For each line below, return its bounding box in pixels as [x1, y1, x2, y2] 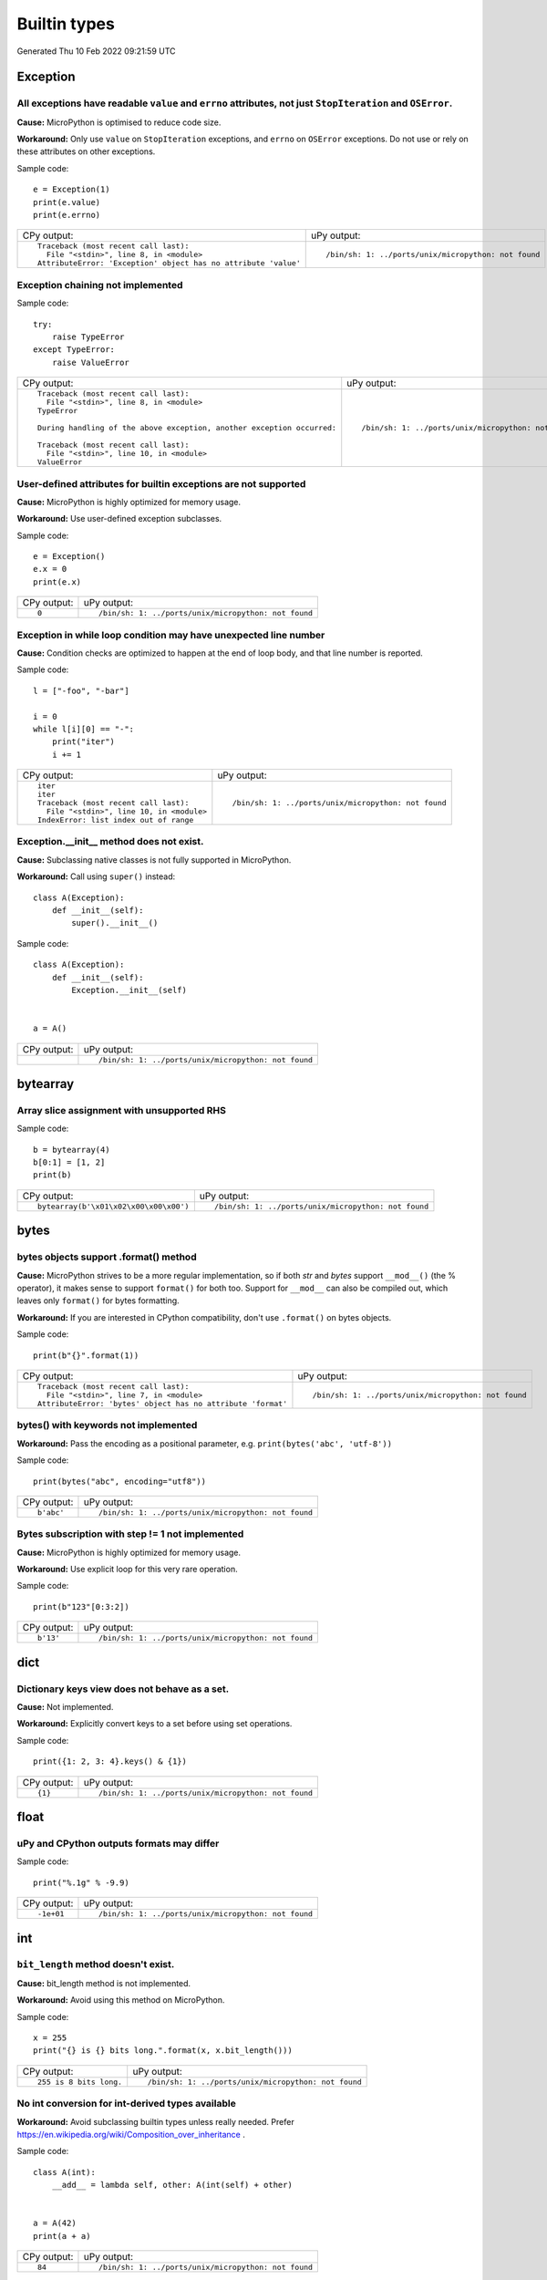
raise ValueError [51, 357, 129, 368]
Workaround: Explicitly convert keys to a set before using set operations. [16, 1718, 293, 1729]
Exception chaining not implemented [16, 278, 183, 291]
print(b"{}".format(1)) [33, 1350, 139, 1361]
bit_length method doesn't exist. [16, 1958, 175, 1971]
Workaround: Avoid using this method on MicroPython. [16, 1995, 225, 2005]
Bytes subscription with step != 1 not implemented [16, 1528, 244, 1540]
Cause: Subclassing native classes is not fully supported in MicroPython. [16, 854, 292, 865]
